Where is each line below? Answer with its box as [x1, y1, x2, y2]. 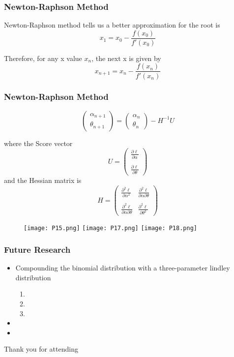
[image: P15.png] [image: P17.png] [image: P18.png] [24, 225, 197, 232]
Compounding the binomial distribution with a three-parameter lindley [15, 263, 230, 273]
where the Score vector [4, 138, 73, 148]
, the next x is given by [91, 53, 161, 63]
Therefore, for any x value [4, 53, 82, 63]
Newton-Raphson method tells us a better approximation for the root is [4, 20, 220, 30]
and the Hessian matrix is [4, 175, 82, 185]
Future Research [4, 243, 71, 255]
